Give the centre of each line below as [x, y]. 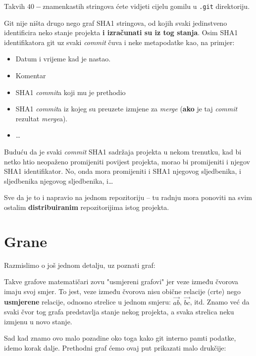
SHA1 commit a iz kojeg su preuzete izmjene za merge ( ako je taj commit [127, 109]
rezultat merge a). [42, 118]
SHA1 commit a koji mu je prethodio [71, 92]
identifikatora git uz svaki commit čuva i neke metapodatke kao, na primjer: [119, 42]
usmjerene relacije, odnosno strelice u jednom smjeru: [87, 302]
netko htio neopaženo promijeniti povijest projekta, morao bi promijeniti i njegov [127, 161]
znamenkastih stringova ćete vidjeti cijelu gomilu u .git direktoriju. [146, 6]
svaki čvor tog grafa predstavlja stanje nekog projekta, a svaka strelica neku [119, 312]
